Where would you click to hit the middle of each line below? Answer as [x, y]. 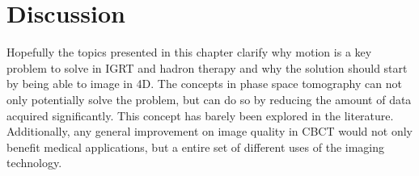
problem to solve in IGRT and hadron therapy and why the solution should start [207, 67]
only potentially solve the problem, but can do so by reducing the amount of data [209, 99]
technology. [34, 163]
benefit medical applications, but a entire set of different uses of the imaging [196, 147]
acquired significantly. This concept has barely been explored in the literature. [200, 115]
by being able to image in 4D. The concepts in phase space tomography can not [204, 84]
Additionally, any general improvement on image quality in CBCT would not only [209, 131]
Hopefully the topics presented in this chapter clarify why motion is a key [189, 52]
